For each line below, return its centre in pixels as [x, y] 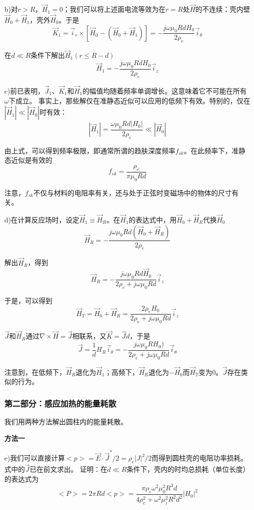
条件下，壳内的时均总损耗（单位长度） [188, 469]
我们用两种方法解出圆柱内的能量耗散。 [66, 422]
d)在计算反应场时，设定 [42, 219]
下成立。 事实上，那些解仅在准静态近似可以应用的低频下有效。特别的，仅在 [129, 100]
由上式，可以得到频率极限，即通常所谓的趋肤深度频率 [90, 150]
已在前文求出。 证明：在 [68, 469]
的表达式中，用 [153, 219]
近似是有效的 [32, 160]
